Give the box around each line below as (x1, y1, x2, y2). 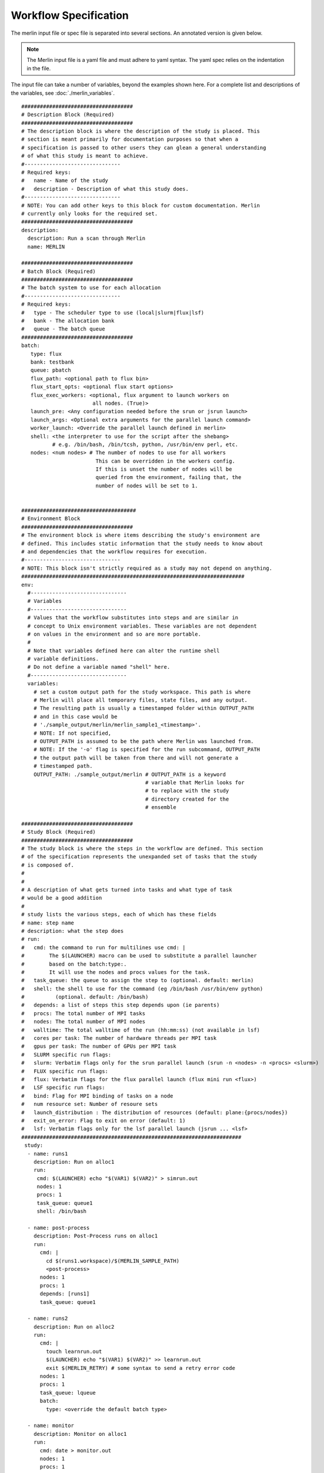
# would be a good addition (21, 894, 102, 901)
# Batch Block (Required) (21, 268, 96, 275)
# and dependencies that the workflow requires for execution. (21, 548, 208, 555)
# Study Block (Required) (21, 828, 96, 835)
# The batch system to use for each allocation (21, 285, 161, 291)
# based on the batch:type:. (21, 960, 127, 967)
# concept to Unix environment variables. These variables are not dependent (27, 622, 257, 629)
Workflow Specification (11, 9, 129, 22)
